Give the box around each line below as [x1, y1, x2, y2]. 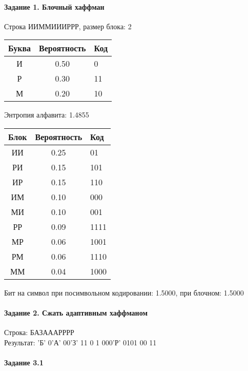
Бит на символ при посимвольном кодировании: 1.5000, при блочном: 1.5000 [4, 287, 244, 298]
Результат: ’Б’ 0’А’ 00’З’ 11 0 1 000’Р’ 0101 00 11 [4, 337, 157, 347]
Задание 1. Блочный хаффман [4, 1, 105, 12]
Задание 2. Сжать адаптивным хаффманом [4, 307, 148, 318]
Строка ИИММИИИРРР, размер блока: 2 [4, 21, 132, 31]
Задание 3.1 [4, 357, 44, 368]
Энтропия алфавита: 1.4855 [4, 109, 89, 120]
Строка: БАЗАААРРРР [4, 327, 74, 338]
